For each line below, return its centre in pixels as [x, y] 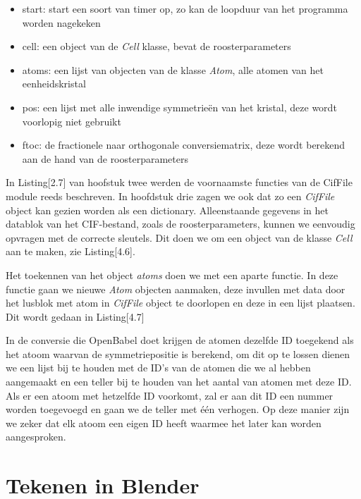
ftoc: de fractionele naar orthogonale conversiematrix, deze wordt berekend [184, 145]
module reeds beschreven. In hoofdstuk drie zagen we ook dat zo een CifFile [170, 196]
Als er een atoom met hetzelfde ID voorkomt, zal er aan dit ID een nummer [170, 395]
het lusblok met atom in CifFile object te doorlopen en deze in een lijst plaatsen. [180, 303]
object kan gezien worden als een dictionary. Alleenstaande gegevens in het [167, 210]
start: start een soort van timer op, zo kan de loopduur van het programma [185, 8]
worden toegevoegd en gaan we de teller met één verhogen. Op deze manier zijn [178, 409]
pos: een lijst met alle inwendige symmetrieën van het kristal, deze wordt [179, 107]
